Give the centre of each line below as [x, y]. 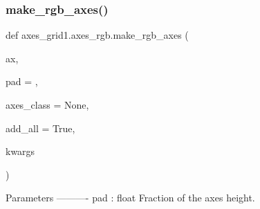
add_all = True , [40, 128]
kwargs [20, 151]
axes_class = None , [47, 104]
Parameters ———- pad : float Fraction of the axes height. [130, 198]
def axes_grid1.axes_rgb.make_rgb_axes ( [97, 35]
